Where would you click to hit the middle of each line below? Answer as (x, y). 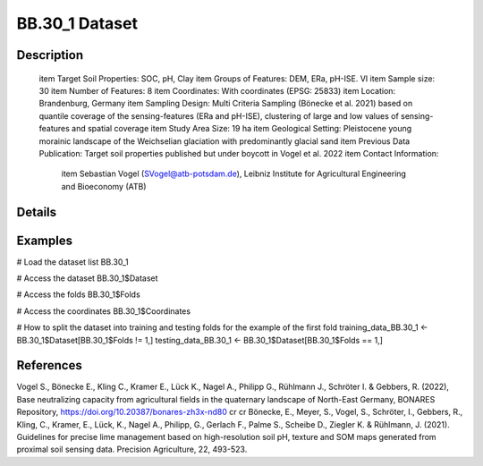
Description (50, 55)
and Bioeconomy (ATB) (104, 186)
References (49, 365)
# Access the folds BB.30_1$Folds (78, 294)
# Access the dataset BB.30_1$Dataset (87, 278)
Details (37, 212)
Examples (45, 240)
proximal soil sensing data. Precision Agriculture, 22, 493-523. (132, 449)
